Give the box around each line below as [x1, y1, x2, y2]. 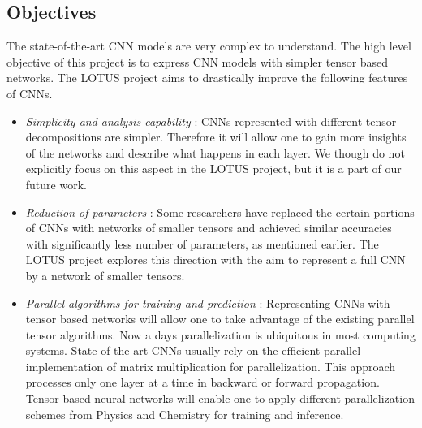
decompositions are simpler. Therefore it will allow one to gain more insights [25, 128, 407, 145]
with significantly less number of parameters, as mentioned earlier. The [25, 235, 379, 252]
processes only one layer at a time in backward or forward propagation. [25, 374, 380, 391]
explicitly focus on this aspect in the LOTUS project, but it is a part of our [25, 160, 402, 177]
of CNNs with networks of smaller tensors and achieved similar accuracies [25, 219, 392, 236]
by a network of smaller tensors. [25, 266, 185, 283]
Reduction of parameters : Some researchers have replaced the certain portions [25, 203, 415, 220]
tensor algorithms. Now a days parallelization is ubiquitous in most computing [25, 326, 416, 343]
